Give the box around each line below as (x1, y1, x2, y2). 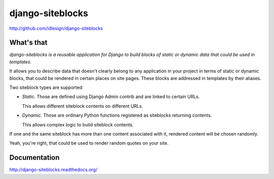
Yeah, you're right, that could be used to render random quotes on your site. (9, 140, 168, 146)
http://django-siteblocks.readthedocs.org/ (9, 167, 97, 173)
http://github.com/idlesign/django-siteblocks (9, 25, 104, 31)
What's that (9, 38, 48, 47)
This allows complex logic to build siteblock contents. (22, 121, 134, 127)
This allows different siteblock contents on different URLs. (22, 103, 143, 109)
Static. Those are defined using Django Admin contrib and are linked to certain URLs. (22, 94, 200, 100)
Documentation (9, 153, 60, 162)
